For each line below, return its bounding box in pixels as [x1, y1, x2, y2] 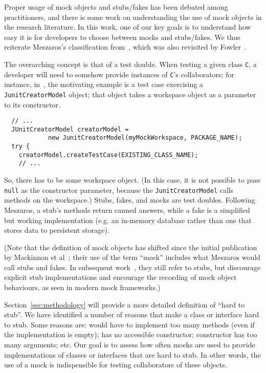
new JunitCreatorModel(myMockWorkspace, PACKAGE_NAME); [48, 134, 242, 142]
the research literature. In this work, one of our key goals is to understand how [4, 21, 251, 32]
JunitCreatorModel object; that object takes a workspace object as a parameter [4, 89, 256, 99]
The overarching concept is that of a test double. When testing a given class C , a [4, 58, 257, 69]
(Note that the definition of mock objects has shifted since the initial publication [4, 242, 257, 252]
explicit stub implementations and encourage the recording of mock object [4, 272, 237, 282]
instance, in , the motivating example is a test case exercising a [4, 79, 203, 90]
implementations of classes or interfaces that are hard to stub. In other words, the [4, 349, 261, 360]
